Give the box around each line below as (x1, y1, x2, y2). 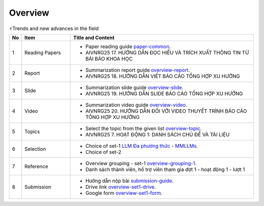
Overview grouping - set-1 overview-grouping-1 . (85, 160, 197, 166)
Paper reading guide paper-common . (85, 43, 171, 50)
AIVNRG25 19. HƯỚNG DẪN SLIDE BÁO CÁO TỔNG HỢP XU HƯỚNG (85, 90, 243, 97)
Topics (24, 128, 40, 135)
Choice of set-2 (85, 148, 122, 155)
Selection (24, 145, 46, 152)
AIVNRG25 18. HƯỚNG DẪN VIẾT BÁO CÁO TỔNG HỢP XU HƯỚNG (85, 72, 241, 79)
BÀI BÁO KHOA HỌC (85, 55, 133, 62)
